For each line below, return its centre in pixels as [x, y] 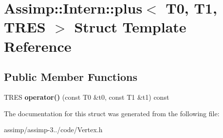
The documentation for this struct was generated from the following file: [112, 113]
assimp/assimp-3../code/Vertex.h [53, 130]
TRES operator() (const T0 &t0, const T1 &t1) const [87, 97]
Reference [38, 46]
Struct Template [130, 27]
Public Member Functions [71, 77]
